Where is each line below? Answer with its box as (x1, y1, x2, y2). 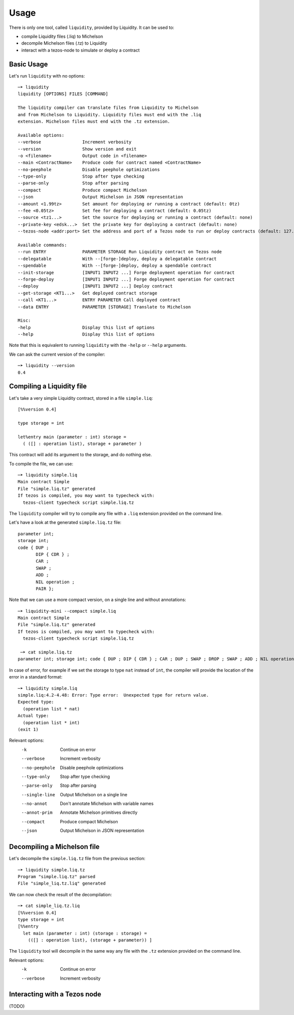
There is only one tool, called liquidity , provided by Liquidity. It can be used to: (9, 25, 174, 30)
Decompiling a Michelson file (9, 843, 100, 851)
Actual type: (18, 713, 49, 719)
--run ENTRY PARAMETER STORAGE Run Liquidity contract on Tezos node (18, 249, 222, 255)
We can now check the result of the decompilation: (9, 891, 112, 897)
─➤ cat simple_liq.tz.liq (18, 903, 80, 909)
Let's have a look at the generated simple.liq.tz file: (9, 520, 122, 525)
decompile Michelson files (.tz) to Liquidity (21, 40, 107, 46)
